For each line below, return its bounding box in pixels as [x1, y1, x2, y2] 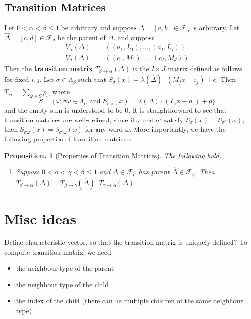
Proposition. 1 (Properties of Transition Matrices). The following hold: [4, 150, 222, 160]
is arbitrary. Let [192, 22, 240, 33]
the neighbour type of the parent [16, 263, 114, 273]
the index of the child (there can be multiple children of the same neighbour [16, 296, 243, 306]
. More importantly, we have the [129, 124, 226, 134]
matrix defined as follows [168, 63, 242, 73]
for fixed [4, 74, 29, 84]
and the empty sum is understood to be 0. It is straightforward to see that [4, 105, 227, 115]
